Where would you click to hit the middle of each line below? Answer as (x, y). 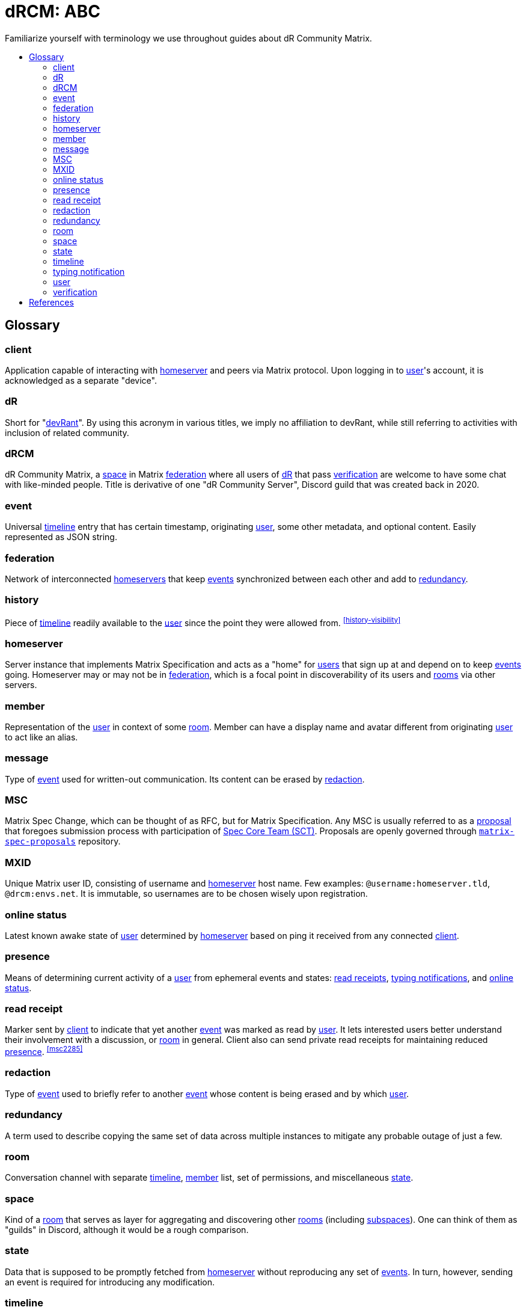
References (51, 302)
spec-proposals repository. (63, 841)
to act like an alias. (41, 737)
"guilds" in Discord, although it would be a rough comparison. (127, 1230)
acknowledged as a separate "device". (81, 380)
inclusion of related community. (67, 432)
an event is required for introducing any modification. (110, 1282)
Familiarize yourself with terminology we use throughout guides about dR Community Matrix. (188, 38)
